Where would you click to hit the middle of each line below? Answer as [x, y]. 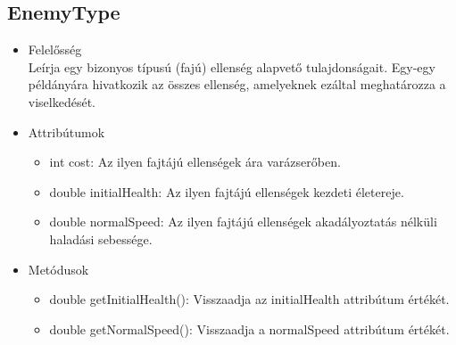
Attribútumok [66, 131]
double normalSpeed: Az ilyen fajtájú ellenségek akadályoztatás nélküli [243, 222]
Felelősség [55, 49]
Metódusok [58, 269]
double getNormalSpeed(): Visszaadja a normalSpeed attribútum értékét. [249, 329]
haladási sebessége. [101, 238]
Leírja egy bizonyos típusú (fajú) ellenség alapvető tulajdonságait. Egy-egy [232, 66]
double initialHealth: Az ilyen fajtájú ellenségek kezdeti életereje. [227, 191]
